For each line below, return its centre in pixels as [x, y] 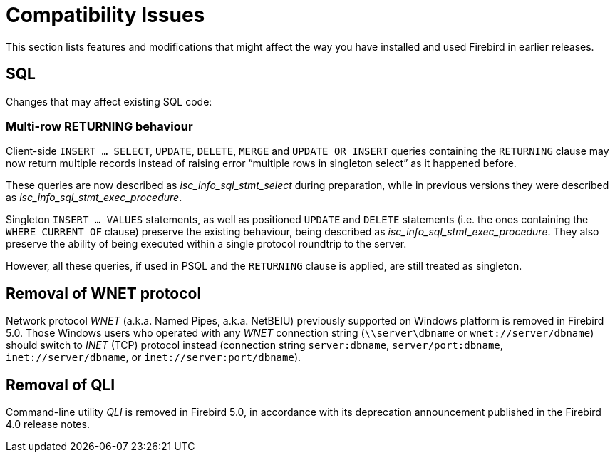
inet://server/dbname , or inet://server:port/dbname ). [154, 357]
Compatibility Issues [105, 15]
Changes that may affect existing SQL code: [109, 101]
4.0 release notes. [48, 424]
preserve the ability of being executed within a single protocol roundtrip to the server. [206, 244]
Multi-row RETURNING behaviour [99, 126]
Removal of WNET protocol [104, 293]
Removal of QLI [61, 385]
